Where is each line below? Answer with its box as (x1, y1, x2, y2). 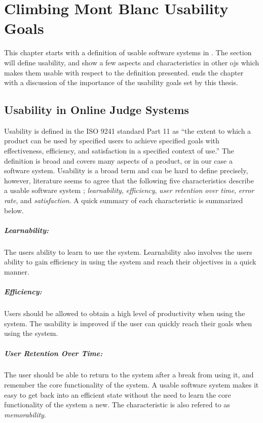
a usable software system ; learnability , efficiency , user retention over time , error (4, 185, 254, 196)
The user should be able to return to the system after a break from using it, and (4, 369, 254, 380)
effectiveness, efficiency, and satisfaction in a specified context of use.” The (4, 145, 234, 156)
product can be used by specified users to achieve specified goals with (4, 135, 219, 146)
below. (4, 205, 24, 215)
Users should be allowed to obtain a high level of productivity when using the (4, 308, 245, 319)
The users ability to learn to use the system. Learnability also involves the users (4, 246, 252, 257)
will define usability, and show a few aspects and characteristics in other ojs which (4, 57, 259, 67)
